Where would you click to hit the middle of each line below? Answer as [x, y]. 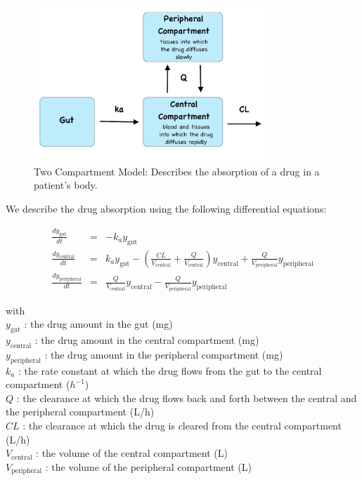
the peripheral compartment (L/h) [80, 412]
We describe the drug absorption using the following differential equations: [166, 209]
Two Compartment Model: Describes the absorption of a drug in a [177, 171]
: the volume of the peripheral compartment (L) [148, 466]
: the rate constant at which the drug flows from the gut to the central [170, 370]
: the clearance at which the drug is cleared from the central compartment [182, 425]
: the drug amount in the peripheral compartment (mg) [164, 354]
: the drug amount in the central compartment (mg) [147, 339]
